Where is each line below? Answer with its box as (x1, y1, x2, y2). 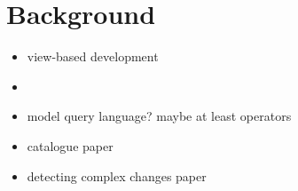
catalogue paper (27, 136, 114, 155)
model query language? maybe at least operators (27, 107, 292, 125)
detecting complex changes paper (27, 166, 207, 185)
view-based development (27, 47, 159, 66)
